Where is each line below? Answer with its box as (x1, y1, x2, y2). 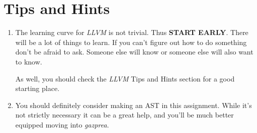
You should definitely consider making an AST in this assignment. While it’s (15, 99, 252, 110)
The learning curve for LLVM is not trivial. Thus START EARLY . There (15, 27, 248, 37)
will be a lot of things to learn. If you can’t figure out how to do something (15, 36, 247, 47)
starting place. (15, 83, 60, 93)
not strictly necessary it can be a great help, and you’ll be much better (15, 109, 234, 120)
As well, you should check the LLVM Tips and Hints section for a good (15, 73, 235, 83)
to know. (15, 56, 42, 66)
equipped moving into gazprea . (15, 119, 109, 129)
